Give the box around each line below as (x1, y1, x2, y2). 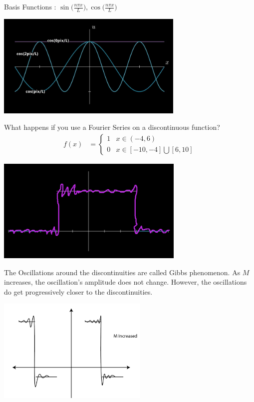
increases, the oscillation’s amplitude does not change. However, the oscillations (4, 277, 247, 287)
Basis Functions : (4, 1, 56, 11)
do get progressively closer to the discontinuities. (4, 286, 153, 297)
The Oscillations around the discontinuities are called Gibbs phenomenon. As (4, 267, 241, 277)
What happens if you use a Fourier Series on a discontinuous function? (4, 122, 220, 132)
